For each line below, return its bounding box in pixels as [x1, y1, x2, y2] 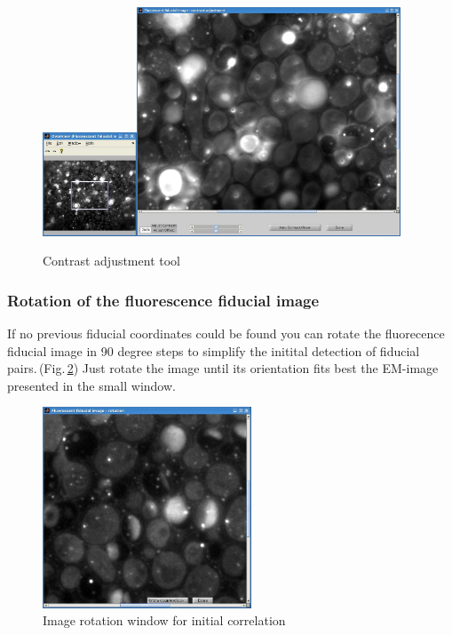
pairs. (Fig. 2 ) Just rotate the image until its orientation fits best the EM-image [7, 359, 439, 377]
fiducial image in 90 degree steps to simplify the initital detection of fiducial [7, 341, 420, 360]
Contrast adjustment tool [43, 251, 180, 270]
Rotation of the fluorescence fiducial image [7, 289, 320, 311]
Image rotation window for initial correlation [43, 611, 286, 630]
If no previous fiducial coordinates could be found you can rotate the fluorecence [7, 324, 445, 343]
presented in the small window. [7, 376, 176, 394]
